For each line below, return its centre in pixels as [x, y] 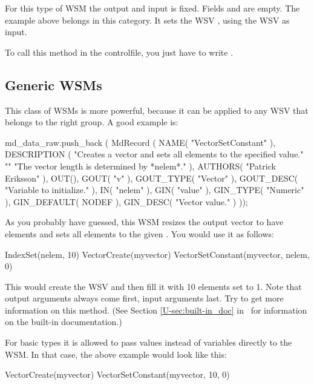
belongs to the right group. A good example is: [92, 122]
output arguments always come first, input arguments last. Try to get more [144, 298]
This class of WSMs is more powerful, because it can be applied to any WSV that [157, 110]
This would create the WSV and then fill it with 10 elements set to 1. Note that [153, 286]
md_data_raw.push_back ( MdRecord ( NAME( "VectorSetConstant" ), [140, 142]
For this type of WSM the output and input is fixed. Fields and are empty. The [152, 8]
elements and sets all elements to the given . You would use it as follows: [139, 233]
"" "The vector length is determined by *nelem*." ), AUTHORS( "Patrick [140, 166]
